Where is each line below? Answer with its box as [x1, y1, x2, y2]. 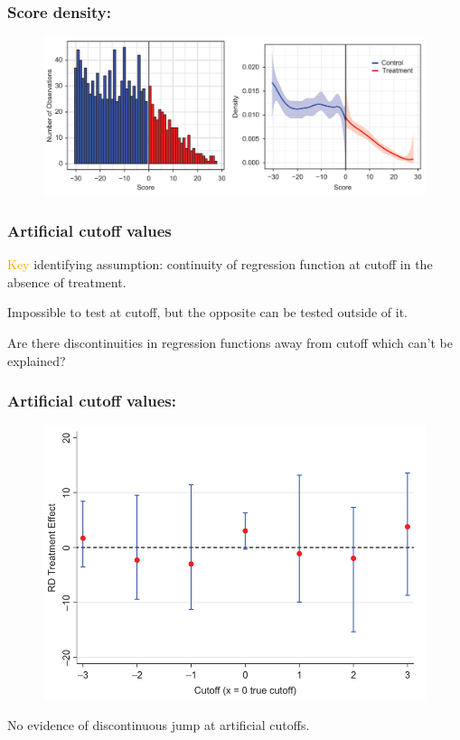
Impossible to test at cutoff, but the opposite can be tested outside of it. [7, 303, 408, 322]
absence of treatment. [7, 272, 127, 291]
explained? [7, 351, 66, 370]
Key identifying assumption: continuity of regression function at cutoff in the [7, 255, 433, 274]
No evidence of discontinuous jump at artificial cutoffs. [7, 715, 310, 734]
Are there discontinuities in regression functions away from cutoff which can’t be [7, 333, 453, 351]
